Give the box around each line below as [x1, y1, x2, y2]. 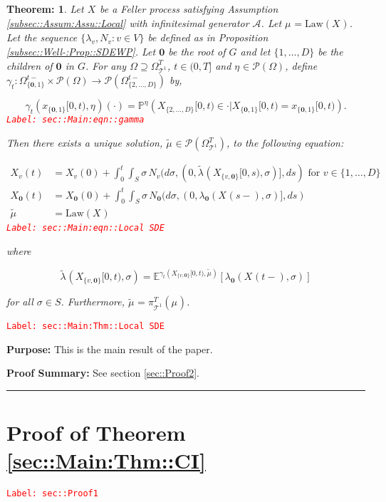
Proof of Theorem [6, 418, 186, 447]
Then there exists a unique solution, [6, 135, 163, 150]
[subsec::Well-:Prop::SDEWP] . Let [6, 43, 156, 58]
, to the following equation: [226, 135, 344, 150]
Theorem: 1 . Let [6, 1, 84, 16]
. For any [85, 58, 127, 73]
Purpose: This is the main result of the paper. [6, 341, 213, 356]
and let [240, 43, 271, 58]
